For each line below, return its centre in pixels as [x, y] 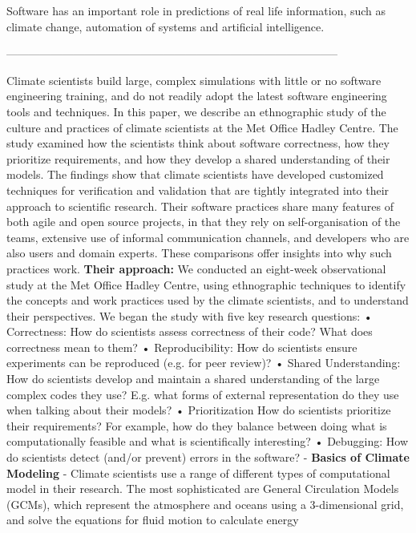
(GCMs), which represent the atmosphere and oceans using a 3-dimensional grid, [205, 504]
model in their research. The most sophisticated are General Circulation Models [203, 489]
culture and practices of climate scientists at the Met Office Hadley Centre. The [202, 127]
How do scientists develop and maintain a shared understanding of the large [193, 379]
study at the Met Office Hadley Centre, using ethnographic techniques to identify [206, 284]
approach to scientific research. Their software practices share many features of [200, 206]
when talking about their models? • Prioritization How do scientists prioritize [199, 410]
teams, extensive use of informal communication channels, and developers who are [208, 237]
